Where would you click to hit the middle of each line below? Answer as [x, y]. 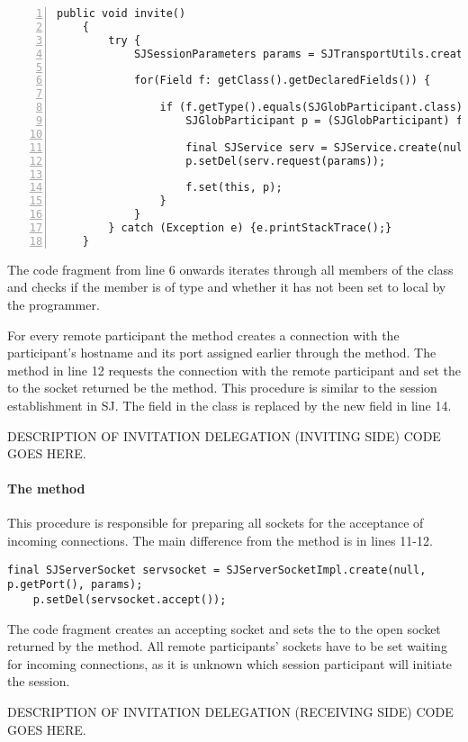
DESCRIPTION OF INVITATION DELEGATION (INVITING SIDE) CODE [224, 435]
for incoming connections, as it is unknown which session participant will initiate [230, 663]
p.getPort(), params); [75, 585]
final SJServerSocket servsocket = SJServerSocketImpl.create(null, [217, 570]
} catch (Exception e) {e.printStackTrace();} [250, 228]
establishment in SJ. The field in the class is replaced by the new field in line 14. [229, 405]
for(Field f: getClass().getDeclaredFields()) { [282, 81]
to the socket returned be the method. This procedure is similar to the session [222, 388]
